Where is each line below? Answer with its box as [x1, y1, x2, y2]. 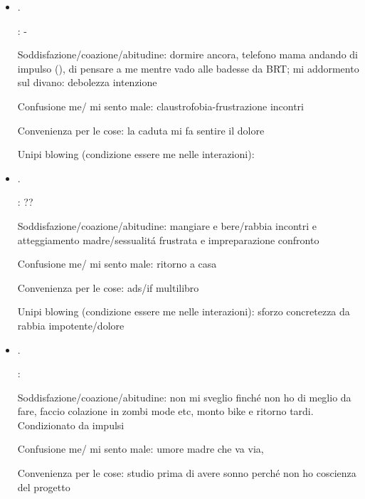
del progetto [17, 479, 70, 494]
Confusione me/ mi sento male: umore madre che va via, [17, 441, 264, 456]
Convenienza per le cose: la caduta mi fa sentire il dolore [17, 122, 265, 137]
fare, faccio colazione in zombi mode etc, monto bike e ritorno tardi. [17, 404, 314, 419]
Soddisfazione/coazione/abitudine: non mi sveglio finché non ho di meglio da [17, 389, 351, 404]
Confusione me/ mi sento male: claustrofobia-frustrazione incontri [17, 98, 304, 113]
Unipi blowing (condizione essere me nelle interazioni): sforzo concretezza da [17, 304, 350, 319]
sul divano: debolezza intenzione [17, 75, 157, 90]
